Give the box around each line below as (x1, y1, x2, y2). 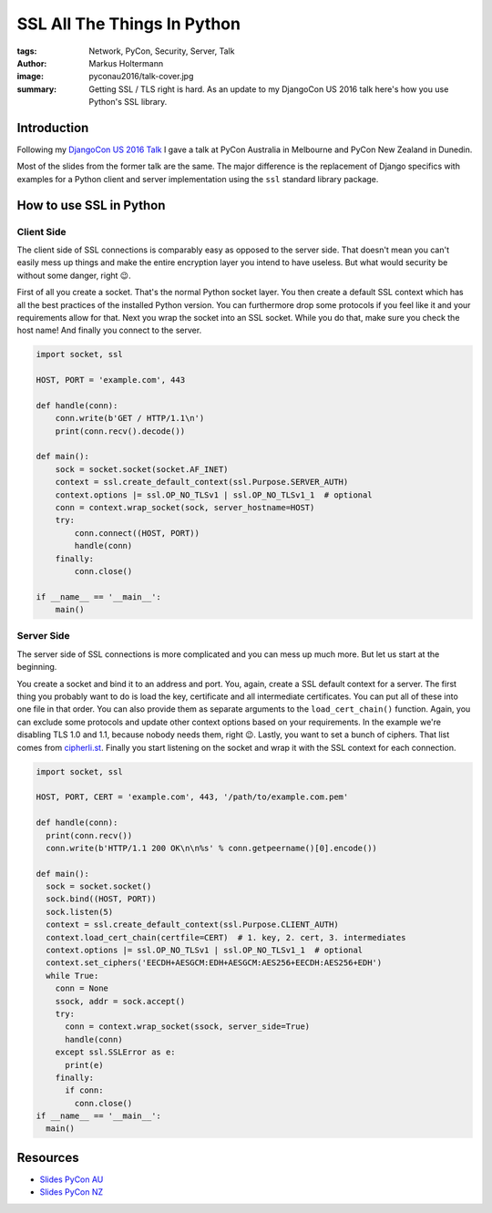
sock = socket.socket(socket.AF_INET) (55, 464, 229, 474)
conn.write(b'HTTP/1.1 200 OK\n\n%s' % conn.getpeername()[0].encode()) (46, 843, 378, 853)
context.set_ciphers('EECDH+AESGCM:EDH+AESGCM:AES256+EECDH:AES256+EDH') (46, 958, 383, 968)
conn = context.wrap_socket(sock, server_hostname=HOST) (55, 502, 315, 512)
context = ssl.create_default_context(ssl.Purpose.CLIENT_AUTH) (46, 920, 339, 930)
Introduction (16, 119, 89, 136)
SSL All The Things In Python (16, 14, 241, 34)
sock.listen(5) (46, 907, 114, 917)
